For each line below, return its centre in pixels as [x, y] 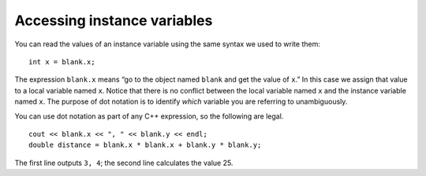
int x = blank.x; [62, 62]
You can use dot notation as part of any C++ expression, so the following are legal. [149, 116]
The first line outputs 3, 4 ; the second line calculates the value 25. [124, 163]
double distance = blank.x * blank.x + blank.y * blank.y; [145, 145]
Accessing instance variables [114, 20]
